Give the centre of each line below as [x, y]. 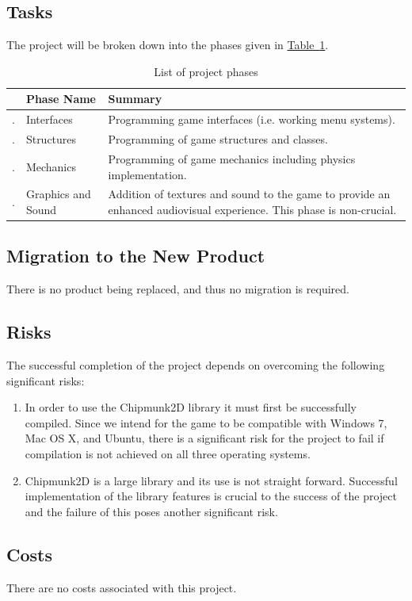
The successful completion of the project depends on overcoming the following [196, 365]
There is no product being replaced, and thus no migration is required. [178, 289]
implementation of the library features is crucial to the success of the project [211, 496]
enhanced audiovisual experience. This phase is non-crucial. [252, 209]
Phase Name [61, 99]
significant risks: [46, 380]
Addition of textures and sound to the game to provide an [249, 194]
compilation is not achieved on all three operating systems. [168, 454]
